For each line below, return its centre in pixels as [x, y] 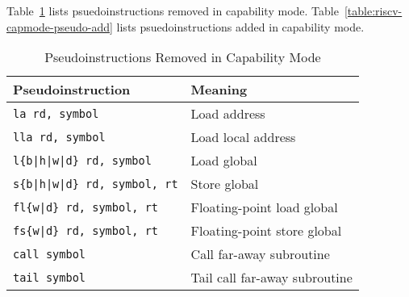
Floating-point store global [266, 231]
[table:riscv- [373, 10]
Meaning [219, 90]
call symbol [50, 254]
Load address [228, 114]
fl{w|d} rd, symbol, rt [86, 207]
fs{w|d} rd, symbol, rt [86, 230]
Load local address [243, 137]
